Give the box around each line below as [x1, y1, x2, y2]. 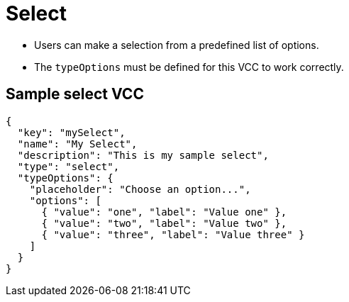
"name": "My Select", [17, 138, 138, 150]
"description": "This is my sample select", [17, 149, 269, 161]
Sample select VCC [6, 85, 144, 104]
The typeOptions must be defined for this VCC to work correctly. [34, 60, 344, 73]
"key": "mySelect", [17, 126, 126, 138]
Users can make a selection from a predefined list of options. [34, 38, 319, 51]
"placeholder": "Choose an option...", [29, 183, 251, 195]
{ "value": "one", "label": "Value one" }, [41, 206, 287, 218]
